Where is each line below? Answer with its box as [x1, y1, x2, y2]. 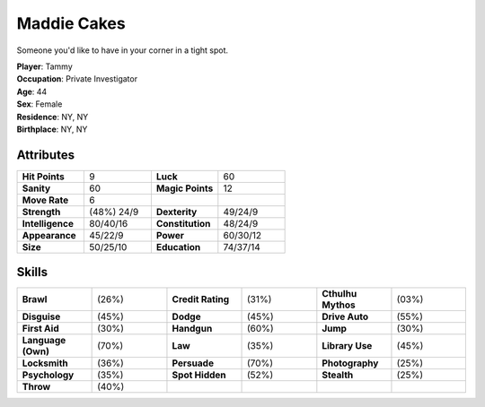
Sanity [22, 182, 51, 195]
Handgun [172, 323, 213, 335]
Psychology [22, 368, 75, 381]
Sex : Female [16, 99, 63, 109]
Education [155, 240, 201, 253]
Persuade [172, 357, 215, 369]
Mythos [322, 299, 357, 311]
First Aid [22, 323, 59, 335]
